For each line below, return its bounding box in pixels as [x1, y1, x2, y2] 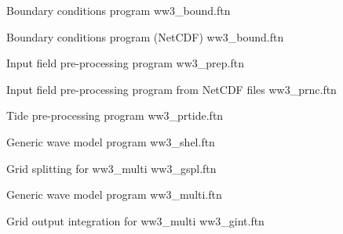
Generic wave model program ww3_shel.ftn [6, 133, 215, 149]
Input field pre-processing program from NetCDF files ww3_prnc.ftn [6, 81, 337, 97]
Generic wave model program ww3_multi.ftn [6, 186, 222, 203]
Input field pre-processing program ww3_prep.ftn [6, 55, 244, 71]
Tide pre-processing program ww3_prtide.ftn [6, 107, 224, 124]
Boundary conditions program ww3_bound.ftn [6, 2, 231, 18]
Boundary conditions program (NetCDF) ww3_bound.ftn [6, 28, 284, 45]
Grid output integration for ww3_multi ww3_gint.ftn [6, 212, 265, 229]
